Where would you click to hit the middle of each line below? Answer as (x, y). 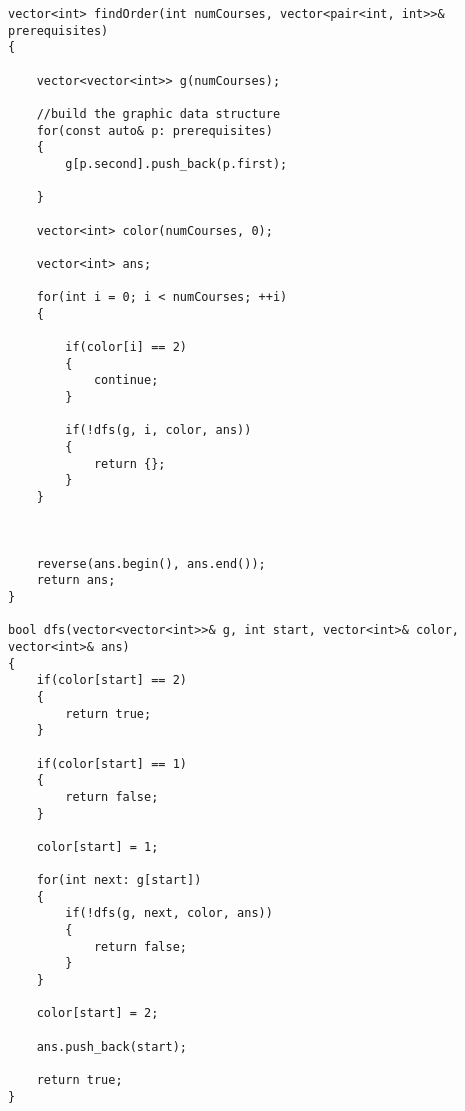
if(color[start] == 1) (111, 763)
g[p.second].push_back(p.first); (176, 163)
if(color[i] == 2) (126, 347)
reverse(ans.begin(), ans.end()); (151, 563)
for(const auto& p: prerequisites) (154, 130)
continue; (126, 380)
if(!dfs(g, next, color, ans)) (169, 913)
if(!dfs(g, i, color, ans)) (158, 430)
